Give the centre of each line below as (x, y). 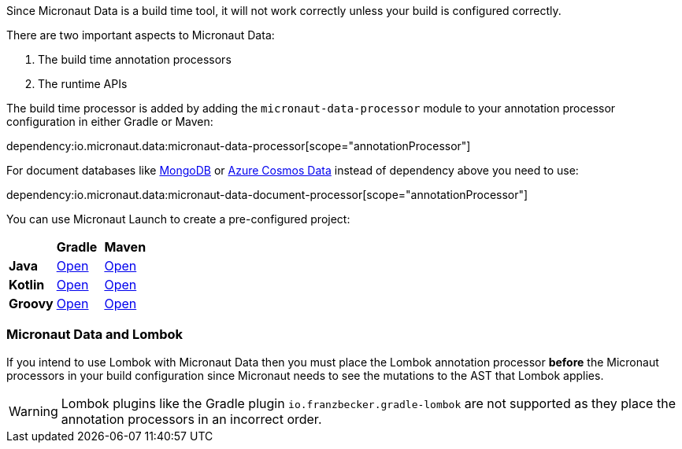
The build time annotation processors (135, 59)
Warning (33, 411)
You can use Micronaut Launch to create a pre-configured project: (178, 219)
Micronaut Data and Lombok (95, 335)
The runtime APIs (83, 84)
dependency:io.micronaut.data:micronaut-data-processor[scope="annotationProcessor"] (239, 146)
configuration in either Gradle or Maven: (110, 121)
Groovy (31, 304)
